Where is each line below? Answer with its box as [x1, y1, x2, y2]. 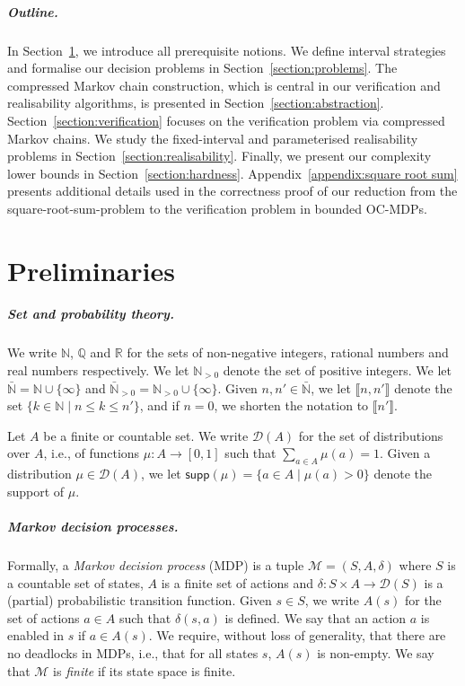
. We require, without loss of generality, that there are [148, 626, 446, 645]
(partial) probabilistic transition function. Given [7, 591, 272, 610]
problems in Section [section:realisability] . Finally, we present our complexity [7, 146, 432, 165]
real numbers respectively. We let [7, 361, 189, 380]
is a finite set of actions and [161, 573, 314, 592]
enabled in [7, 626, 65, 645]
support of [7, 481, 65, 500]
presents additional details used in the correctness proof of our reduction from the [7, 181, 458, 200]
